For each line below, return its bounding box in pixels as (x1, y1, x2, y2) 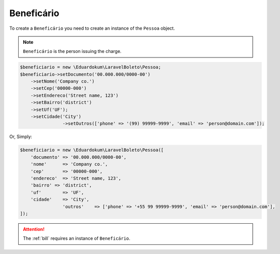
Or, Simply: (9, 134, 32, 140)
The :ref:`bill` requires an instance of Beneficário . (23, 235, 131, 241)
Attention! (23, 226, 45, 232)
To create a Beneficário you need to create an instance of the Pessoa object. (9, 25, 175, 31)
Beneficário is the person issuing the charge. (23, 48, 122, 54)
